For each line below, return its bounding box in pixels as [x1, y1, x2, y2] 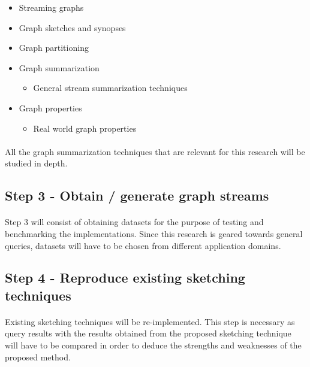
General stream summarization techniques [33, 81, 188, 94]
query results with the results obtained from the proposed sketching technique [5, 327, 291, 339]
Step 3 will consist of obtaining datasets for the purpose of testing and [5, 216, 264, 228]
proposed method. [5, 350, 71, 363]
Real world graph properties [33, 122, 137, 134]
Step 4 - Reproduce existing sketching [5, 268, 245, 287]
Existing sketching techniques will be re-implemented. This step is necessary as [5, 315, 295, 327]
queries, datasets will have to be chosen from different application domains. [5, 239, 281, 251]
